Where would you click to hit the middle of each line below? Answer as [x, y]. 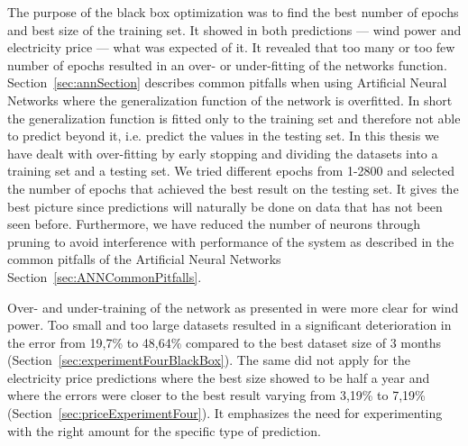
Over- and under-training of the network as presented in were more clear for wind [233, 307]
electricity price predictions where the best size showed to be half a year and [219, 377]
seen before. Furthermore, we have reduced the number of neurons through [214, 224]
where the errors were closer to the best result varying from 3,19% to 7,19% [216, 395]
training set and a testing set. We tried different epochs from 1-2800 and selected [231, 171]
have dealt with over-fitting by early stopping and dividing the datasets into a [223, 153]
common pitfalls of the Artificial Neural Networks [144, 259]
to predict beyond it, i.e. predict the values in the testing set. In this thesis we [223, 136]
